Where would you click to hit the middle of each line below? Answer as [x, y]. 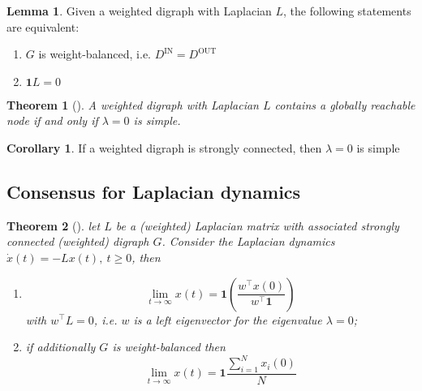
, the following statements [347, 11]
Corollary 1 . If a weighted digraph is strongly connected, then [164, 147]
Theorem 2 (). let [54, 225]
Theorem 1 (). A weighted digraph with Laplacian [133, 104]
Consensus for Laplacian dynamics [154, 191]
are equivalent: [43, 26]
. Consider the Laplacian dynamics [248, 241]
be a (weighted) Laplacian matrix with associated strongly [257, 225]
